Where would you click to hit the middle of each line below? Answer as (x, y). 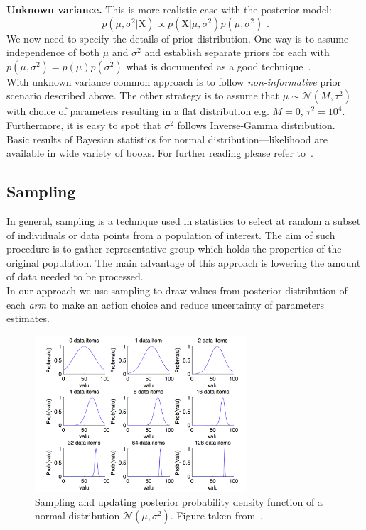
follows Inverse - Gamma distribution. (256, 125)
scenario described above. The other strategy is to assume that (143, 95)
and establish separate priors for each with (237, 52)
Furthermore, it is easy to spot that (84, 125)
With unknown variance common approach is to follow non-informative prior (174, 81)
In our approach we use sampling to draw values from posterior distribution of (177, 290)
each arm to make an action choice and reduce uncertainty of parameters (166, 304)
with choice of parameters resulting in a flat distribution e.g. (138, 111)
